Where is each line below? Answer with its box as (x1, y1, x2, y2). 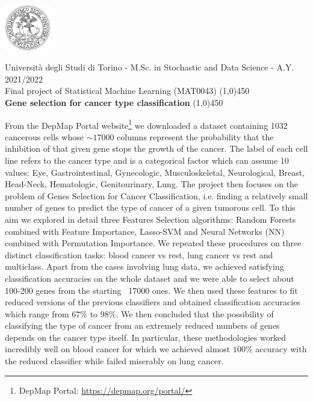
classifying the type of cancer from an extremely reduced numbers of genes (5, 319, 280, 332)
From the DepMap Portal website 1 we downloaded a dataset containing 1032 (5, 117, 288, 131)
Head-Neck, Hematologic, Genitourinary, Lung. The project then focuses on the (5, 178, 299, 190)
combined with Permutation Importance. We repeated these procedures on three (5, 237, 302, 249)
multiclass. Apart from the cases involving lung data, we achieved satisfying (5, 260, 284, 273)
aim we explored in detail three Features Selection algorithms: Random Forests (5, 213, 296, 225)
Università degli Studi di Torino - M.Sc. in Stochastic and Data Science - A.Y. (5, 61, 294, 73)
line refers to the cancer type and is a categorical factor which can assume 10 (5, 154, 289, 166)
